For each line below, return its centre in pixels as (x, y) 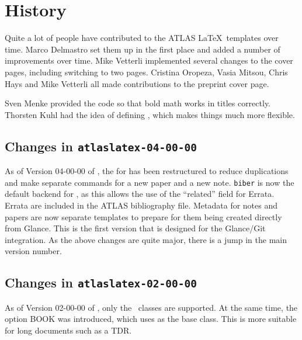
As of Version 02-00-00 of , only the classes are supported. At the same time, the (151, 307)
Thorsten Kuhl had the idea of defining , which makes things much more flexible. (150, 114)
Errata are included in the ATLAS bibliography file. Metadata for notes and (141, 205)
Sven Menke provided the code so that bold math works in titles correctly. (138, 103)
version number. (33, 251)
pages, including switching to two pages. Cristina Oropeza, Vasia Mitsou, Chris (146, 72)
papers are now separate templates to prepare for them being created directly (143, 216)
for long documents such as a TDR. (68, 330)
